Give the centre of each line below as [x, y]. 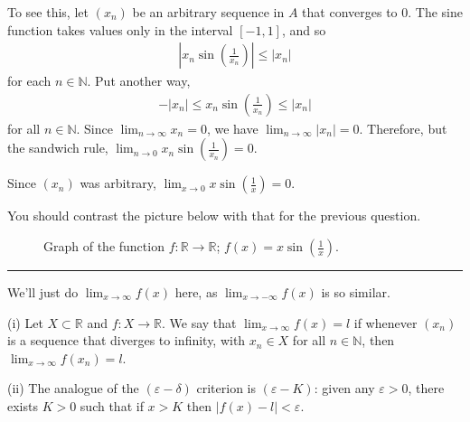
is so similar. [356, 292]
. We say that [199, 322]
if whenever [385, 322]
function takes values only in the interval [120, 29]
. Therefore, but [403, 128]
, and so [304, 29]
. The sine [436, 12]
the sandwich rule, [58, 148]
